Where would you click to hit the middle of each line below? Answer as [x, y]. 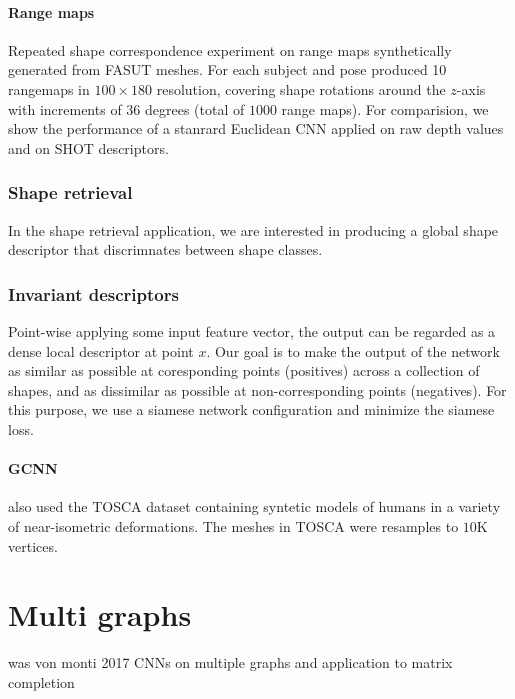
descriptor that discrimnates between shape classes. [165, 249]
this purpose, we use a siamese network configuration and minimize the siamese [251, 409]
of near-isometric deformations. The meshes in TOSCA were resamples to [233, 525]
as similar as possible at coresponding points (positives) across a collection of [244, 370]
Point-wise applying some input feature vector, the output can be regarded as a [252, 330]
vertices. [33, 545]
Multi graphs [100, 614]
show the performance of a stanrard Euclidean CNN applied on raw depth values [256, 128]
